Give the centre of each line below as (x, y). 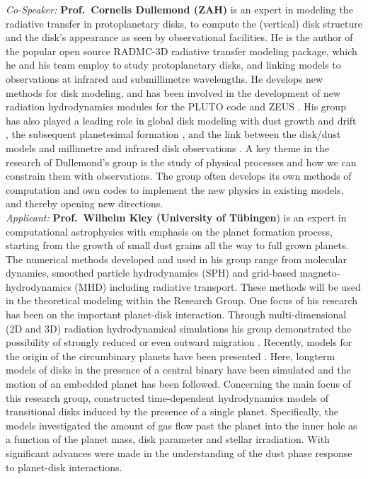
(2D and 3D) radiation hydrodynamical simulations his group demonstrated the (179, 328)
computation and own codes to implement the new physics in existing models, (175, 189)
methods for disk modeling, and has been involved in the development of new (173, 92)
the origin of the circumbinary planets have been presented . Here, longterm (171, 356)
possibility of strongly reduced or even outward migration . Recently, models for (179, 342)
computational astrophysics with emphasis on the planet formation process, (169, 231)
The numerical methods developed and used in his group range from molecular (176, 259)
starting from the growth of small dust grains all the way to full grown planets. (177, 245)
